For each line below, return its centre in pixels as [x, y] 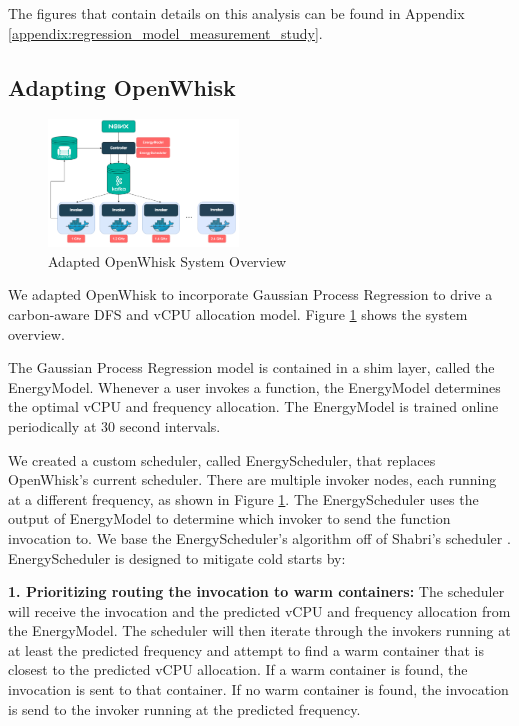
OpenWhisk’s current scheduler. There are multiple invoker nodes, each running [252, 479]
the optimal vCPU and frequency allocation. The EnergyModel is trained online [253, 406]
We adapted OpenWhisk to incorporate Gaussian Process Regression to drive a [250, 294]
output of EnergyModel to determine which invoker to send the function [229, 518]
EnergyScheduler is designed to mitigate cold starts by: [177, 557]
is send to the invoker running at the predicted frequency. [184, 708]
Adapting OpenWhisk [122, 86]
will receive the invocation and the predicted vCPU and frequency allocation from [259, 610]
